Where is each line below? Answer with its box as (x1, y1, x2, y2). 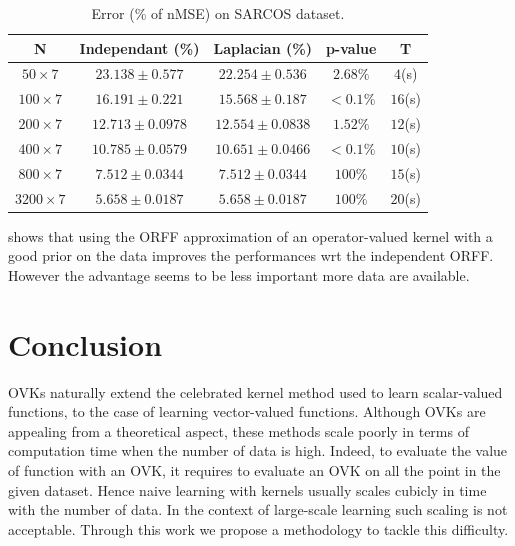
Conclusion (8, 323, 163, 364)
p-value (325, 37, 377, 58)
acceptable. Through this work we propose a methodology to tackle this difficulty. (8, 518, 509, 539)
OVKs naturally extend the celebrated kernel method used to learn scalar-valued (8, 381, 503, 402)
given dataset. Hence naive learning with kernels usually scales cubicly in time (8, 479, 487, 500)
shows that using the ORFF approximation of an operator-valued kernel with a (8, 225, 493, 246)
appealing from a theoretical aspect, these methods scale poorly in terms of (8, 420, 469, 441)
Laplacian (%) (213, 37, 312, 58)
